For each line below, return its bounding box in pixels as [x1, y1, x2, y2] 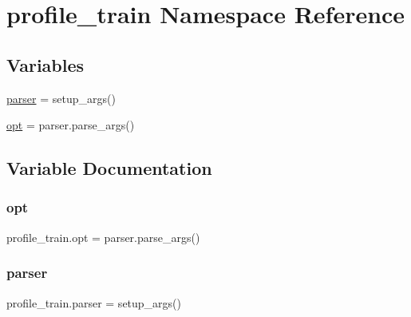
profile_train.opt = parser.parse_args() [6, 228, 200, 245]
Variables [6, 52, 85, 77]
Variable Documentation [6, 156, 212, 180]
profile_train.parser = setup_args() [6, 294, 182, 311]
